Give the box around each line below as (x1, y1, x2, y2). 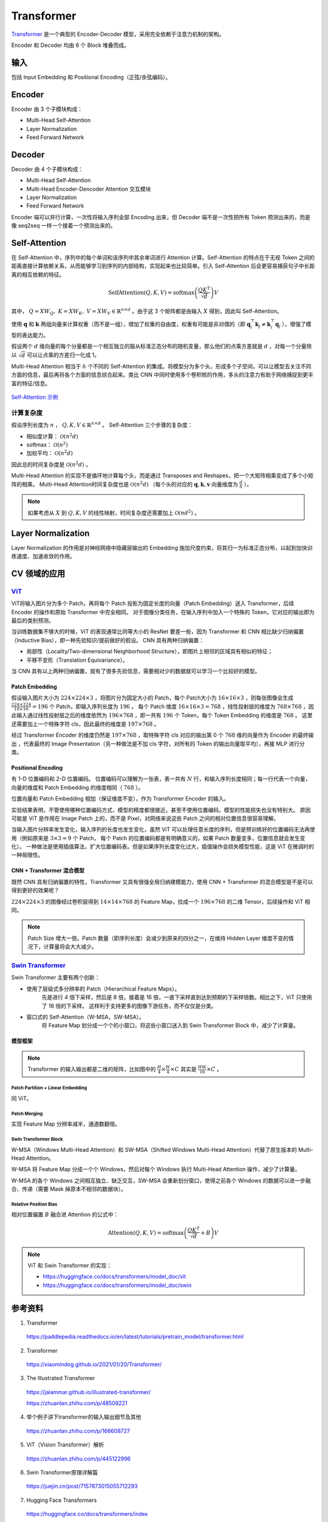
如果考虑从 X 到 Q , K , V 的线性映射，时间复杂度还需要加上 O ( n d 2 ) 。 (27, 508, 200, 516)
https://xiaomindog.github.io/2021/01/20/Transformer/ (26, 1361, 162, 1368)
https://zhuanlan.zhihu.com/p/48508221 (26, 1400, 128, 1407)
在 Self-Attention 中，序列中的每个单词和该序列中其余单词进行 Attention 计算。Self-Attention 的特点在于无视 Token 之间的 (11, 254, 315, 261)
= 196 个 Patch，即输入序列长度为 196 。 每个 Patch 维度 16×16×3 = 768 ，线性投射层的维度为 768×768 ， (32, 703, 309, 710)
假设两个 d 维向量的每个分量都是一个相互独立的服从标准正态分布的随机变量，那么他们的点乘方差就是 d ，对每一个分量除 (11, 343, 312, 350)
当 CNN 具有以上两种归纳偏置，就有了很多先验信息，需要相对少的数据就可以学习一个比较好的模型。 (11, 667, 261, 675)
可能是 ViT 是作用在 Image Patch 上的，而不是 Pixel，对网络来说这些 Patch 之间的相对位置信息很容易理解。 (11, 815, 279, 822)
